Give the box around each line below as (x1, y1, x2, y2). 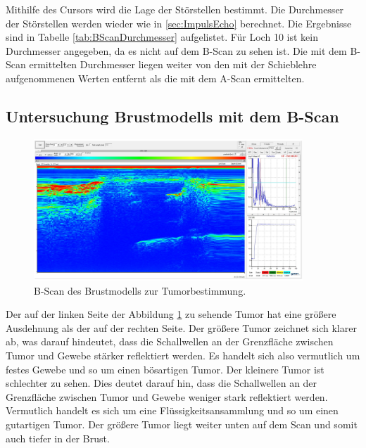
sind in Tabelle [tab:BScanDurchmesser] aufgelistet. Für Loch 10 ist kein (6, 30, 318, 44)
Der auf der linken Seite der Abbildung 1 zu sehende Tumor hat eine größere (6, 307, 336, 321)
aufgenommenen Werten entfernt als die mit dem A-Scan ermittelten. (6, 70, 305, 85)
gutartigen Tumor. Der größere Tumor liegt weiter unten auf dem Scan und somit (6, 416, 358, 431)
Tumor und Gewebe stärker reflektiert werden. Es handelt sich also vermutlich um (6, 347, 360, 362)
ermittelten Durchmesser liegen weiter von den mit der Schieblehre (29, 57, 317, 72)
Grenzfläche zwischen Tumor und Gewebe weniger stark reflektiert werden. (6, 389, 328, 404)
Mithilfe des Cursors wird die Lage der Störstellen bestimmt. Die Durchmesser (6, 2, 344, 16)
